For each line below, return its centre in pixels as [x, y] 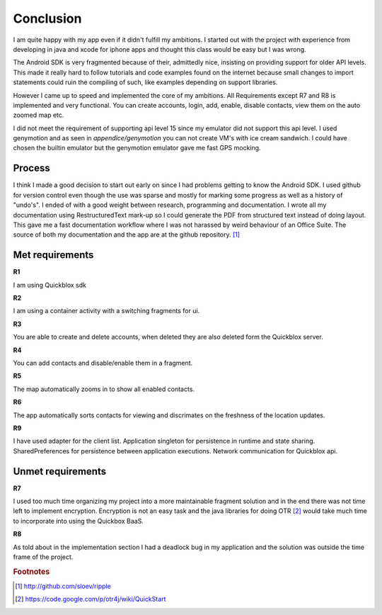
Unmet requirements [59, 471]
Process [31, 168]
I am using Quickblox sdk [50, 285]
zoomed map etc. [39, 115]
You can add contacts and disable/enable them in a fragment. [103, 363]
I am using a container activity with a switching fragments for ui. [106, 311]
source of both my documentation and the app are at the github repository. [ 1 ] [127, 235]
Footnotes [31, 572]
